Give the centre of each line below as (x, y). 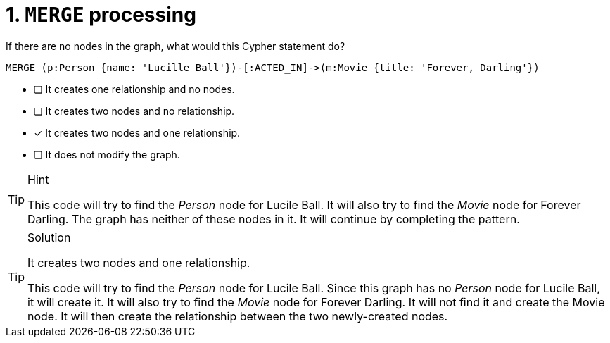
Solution (49, 237)
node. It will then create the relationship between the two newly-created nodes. (238, 316)
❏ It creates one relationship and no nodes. (134, 89)
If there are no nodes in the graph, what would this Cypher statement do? (176, 46)
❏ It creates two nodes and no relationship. (134, 111)
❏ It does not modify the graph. (107, 154)
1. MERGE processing (101, 15)
